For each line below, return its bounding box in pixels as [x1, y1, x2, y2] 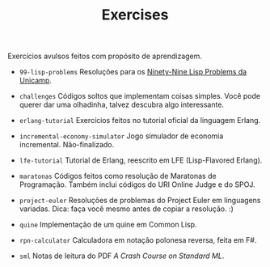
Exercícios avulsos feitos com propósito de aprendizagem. [7, 51, 203, 61]
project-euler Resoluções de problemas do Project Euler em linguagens [19, 196, 261, 206]
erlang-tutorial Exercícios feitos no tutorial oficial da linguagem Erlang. [19, 116, 261, 125]
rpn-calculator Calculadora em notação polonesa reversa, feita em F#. [19, 235, 257, 245]
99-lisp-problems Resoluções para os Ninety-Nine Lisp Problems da [19, 67, 247, 77]
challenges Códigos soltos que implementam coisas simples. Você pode [19, 91, 260, 101]
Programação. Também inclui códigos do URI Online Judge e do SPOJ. [19, 180, 255, 189]
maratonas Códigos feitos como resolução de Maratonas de [19, 172, 217, 181]
